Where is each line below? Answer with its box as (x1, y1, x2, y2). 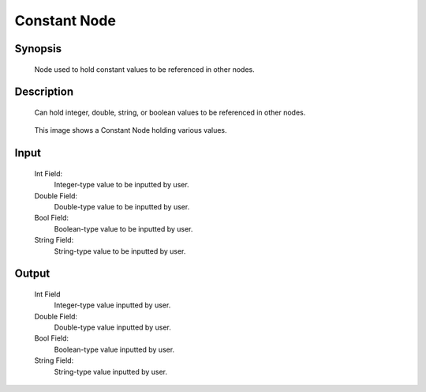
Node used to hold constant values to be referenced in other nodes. (34, 64, 256, 74)
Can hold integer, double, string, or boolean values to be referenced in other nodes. (34, 107, 306, 117)
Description (14, 85, 74, 99)
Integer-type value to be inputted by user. (54, 180, 189, 190)
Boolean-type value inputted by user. (54, 345, 175, 354)
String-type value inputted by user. (54, 367, 168, 376)
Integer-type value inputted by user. (54, 300, 171, 310)
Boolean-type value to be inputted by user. (54, 224, 193, 233)
